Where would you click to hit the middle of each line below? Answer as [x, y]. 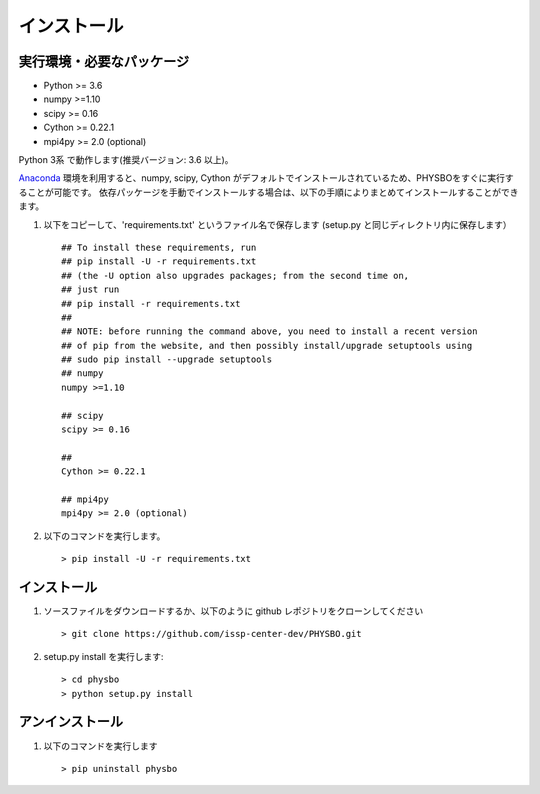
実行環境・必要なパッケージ [104, 61]
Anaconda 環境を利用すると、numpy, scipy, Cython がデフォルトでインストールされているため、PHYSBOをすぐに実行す [266, 178]
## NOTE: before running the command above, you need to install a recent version [269, 331]
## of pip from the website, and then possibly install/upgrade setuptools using [267, 345]
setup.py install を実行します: [103, 656]
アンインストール [71, 721]
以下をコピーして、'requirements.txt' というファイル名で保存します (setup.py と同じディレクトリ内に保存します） [277, 224]
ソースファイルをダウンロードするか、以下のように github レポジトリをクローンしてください [233, 611]
